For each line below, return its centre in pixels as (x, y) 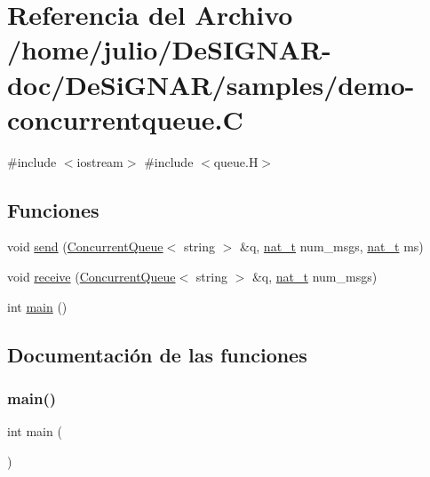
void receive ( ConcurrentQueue (92, 277)
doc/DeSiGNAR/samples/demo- (211, 84)
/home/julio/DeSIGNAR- (169, 49)
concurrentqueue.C (125, 119)
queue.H (236, 161)
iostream (100, 161)
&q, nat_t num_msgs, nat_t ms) (332, 246)
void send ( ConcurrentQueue (85, 246)
